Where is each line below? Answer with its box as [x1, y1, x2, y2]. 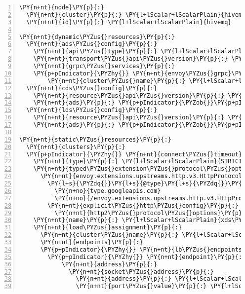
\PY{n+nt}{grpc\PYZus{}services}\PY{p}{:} [33, 63, 175, 70]
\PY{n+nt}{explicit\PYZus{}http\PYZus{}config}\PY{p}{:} [47, 202, 239, 209]
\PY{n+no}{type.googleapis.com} [54, 187, 161, 194]
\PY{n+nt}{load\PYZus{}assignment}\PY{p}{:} [33, 224, 182, 231]
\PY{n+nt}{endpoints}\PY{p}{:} [40, 239, 143, 246]
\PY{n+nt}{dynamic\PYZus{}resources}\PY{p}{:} [19, 33, 175, 40]
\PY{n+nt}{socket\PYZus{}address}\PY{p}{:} [69, 268, 214, 275]
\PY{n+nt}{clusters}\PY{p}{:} [26, 143, 125, 150]
